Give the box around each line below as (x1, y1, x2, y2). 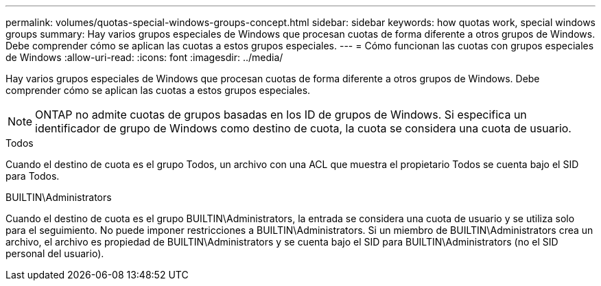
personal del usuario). (5, 248, 104, 259)
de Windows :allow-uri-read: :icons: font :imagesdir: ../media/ (5, 51, 283, 63)
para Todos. (5, 170, 60, 182)
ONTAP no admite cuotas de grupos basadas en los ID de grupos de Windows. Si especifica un (35, 108, 527, 121)
